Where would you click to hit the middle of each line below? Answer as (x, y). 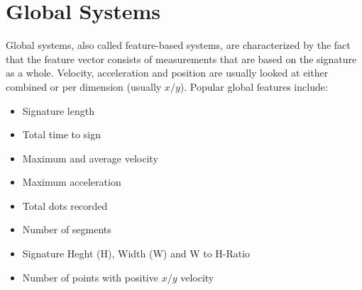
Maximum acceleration (72, 182)
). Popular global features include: (254, 86)
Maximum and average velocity (90, 158)
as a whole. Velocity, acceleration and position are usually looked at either (167, 73)
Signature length (58, 110)
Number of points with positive (90, 277)
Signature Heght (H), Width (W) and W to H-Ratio (136, 253)
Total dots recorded (65, 205)
